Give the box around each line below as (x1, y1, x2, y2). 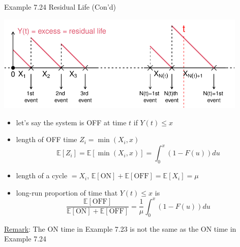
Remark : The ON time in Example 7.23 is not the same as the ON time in (4, 223, 236, 234)
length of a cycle (16, 170, 68, 181)
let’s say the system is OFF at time (16, 117, 127, 127)
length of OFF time (16, 134, 77, 145)
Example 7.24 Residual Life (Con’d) (4, 2, 116, 12)
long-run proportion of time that (16, 187, 118, 198)
